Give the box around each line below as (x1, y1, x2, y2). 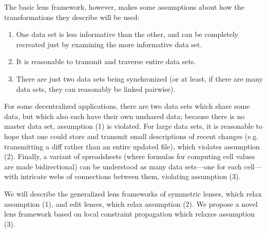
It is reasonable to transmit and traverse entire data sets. (16, 56, 196, 67)
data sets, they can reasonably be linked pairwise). (16, 83, 176, 94)
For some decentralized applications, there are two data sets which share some (4, 101, 250, 111)
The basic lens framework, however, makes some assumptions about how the (4, 2, 244, 12)
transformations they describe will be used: (4, 11, 140, 22)
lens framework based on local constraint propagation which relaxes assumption (4, 208, 255, 219)
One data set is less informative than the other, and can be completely (16, 29, 239, 40)
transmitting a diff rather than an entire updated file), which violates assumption (4, 141, 260, 151)
